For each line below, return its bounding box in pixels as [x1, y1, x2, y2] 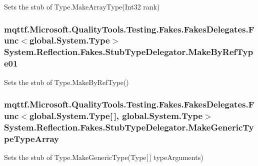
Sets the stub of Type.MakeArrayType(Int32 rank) [4, 1, 160, 11]
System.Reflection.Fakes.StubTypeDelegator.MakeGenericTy [4, 120, 254, 133]
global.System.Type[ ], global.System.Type [29, 109, 203, 122]
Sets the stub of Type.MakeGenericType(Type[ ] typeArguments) [4, 152, 203, 162]
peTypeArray [4, 132, 59, 144]
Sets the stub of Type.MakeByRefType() [4, 76, 129, 87]
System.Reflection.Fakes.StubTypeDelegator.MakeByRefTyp [4, 45, 253, 58]
